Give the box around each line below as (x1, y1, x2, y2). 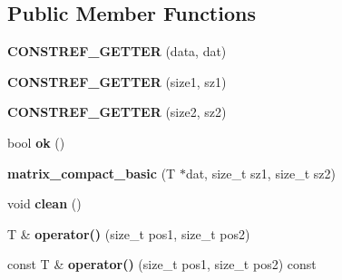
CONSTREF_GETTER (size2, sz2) (7, 102, 227, 121)
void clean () (7, 194, 82, 213)
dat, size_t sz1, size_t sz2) (185, 163, 337, 182)
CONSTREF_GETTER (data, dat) (7, 42, 227, 61)
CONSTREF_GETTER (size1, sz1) (7, 72, 227, 91)
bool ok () (7, 132, 65, 151)
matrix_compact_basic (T (7, 163, 176, 182)
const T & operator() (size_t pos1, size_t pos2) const (7, 255, 317, 274)
